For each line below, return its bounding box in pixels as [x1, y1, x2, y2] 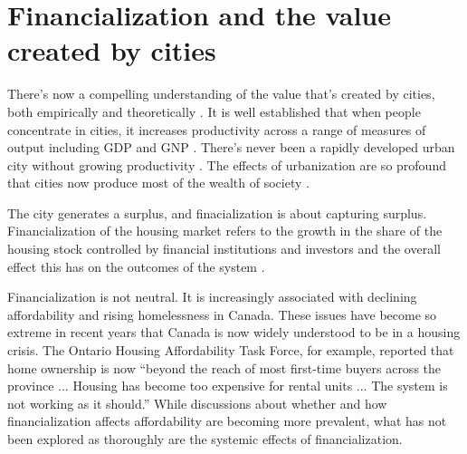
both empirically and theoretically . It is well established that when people [7, 101, 421, 121]
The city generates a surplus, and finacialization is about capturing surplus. [7, 203, 427, 222]
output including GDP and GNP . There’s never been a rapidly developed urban [7, 138, 455, 157]
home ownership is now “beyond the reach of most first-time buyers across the [7, 358, 442, 377]
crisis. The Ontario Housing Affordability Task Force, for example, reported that [7, 341, 454, 360]
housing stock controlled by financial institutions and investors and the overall [7, 239, 441, 258]
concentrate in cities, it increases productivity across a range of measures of [7, 120, 426, 139]
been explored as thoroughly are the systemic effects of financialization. [7, 430, 403, 448]
